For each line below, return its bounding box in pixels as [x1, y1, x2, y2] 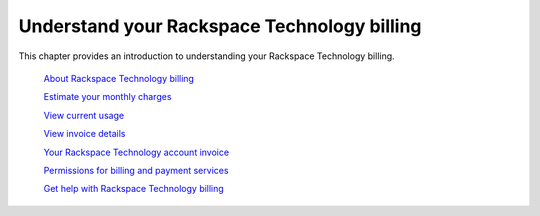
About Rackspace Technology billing [43, 72, 195, 84]
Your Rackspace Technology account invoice [43, 146, 230, 158]
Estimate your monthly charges [43, 91, 172, 103]
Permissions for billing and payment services [43, 164, 229, 176]
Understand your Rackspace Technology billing [18, 15, 422, 37]
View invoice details [43, 128, 126, 140]
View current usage [43, 109, 125, 121]
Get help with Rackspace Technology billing [43, 183, 224, 195]
